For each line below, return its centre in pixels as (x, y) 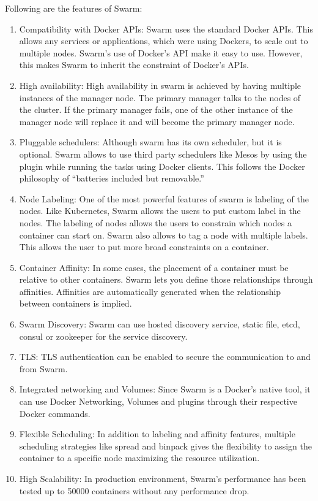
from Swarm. (43, 368)
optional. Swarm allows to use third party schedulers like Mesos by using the (163, 154)
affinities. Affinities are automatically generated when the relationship (150, 291)
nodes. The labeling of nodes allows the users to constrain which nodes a (155, 222)
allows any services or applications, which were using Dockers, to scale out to (164, 41)
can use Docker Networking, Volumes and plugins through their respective (158, 401)
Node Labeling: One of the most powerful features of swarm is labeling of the (164, 198)
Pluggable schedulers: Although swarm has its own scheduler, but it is (150, 142)
